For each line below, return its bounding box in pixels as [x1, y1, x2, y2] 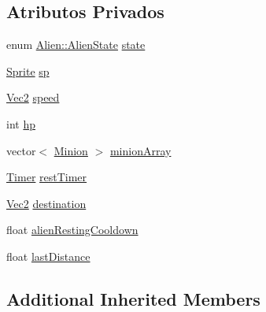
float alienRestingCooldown [6, 221, 139, 238]
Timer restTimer [6, 169, 87, 185]
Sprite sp [6, 62, 50, 79]
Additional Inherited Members [6, 286, 260, 310]
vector [6, 142, 36, 158]
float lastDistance [6, 247, 91, 264]
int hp [6, 115, 35, 132]
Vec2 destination [6, 195, 87, 211]
